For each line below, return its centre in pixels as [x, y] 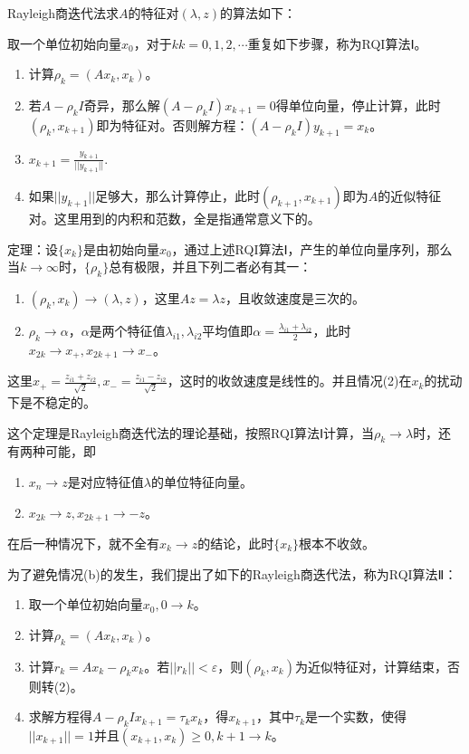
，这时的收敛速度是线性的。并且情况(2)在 [289, 381]
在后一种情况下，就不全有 [83, 543]
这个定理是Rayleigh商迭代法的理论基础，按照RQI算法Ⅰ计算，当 [191, 432]
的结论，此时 [236, 543]
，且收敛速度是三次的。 [296, 297]
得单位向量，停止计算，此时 [358, 105]
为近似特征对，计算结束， [371, 666]
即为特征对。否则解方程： [172, 124]
